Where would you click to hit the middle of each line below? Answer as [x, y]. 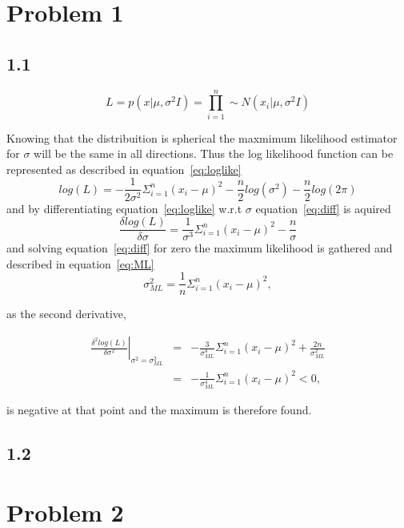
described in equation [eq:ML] [80, 263]
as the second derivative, [66, 314]
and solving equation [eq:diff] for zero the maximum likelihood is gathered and [200, 248]
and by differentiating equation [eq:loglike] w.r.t [124, 208]
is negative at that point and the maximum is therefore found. [159, 410]
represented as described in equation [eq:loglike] [124, 169]
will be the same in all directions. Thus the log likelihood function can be [214, 153]
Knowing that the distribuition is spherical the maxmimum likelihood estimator [202, 137]
